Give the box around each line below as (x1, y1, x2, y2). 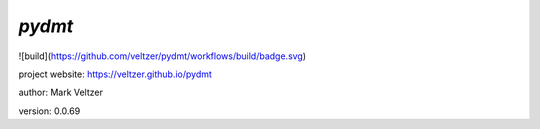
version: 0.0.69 (18, 105, 81, 117)
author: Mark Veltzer (18, 86, 104, 99)
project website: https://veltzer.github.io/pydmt (18, 68, 212, 80)
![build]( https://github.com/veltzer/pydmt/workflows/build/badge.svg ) (18, 50, 307, 62)
